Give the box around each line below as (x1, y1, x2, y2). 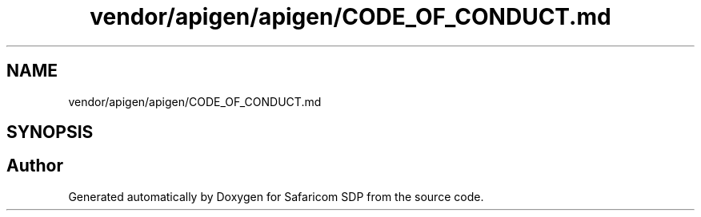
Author (6, 156, 63, 176)
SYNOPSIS (6, 122, 94, 143)
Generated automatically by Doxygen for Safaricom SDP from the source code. (68, 189, 484, 203)
